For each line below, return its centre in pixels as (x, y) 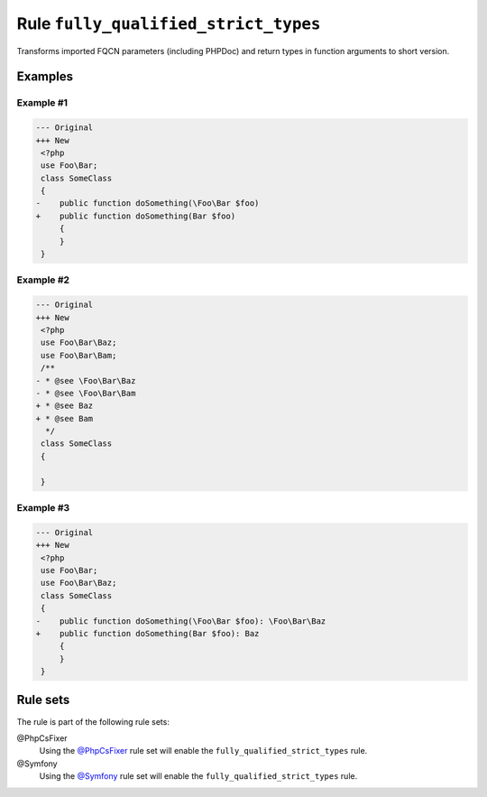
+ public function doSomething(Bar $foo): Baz (147, 633)
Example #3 (43, 507)
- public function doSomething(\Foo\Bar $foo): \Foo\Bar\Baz (181, 621)
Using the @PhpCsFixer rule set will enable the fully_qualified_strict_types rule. (203, 751)
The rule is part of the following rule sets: (93, 721)
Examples (45, 77)
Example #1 (42, 103)
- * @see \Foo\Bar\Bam (86, 393)
